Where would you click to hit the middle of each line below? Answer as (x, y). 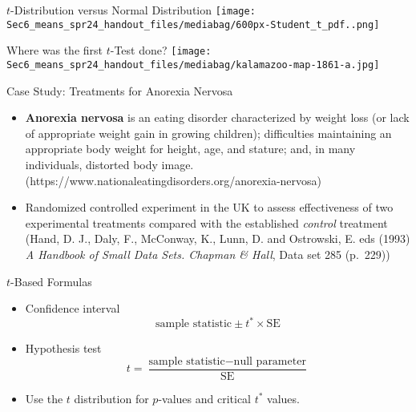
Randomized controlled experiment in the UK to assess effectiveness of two (209, 207)
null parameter (270, 361)
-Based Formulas (51, 281)
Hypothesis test (63, 348)
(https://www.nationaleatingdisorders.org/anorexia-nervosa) (174, 180)
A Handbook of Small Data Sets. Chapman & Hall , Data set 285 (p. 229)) (208, 254)
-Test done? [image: (161, 50)
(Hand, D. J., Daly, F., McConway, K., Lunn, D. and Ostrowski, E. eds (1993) (218, 238)
